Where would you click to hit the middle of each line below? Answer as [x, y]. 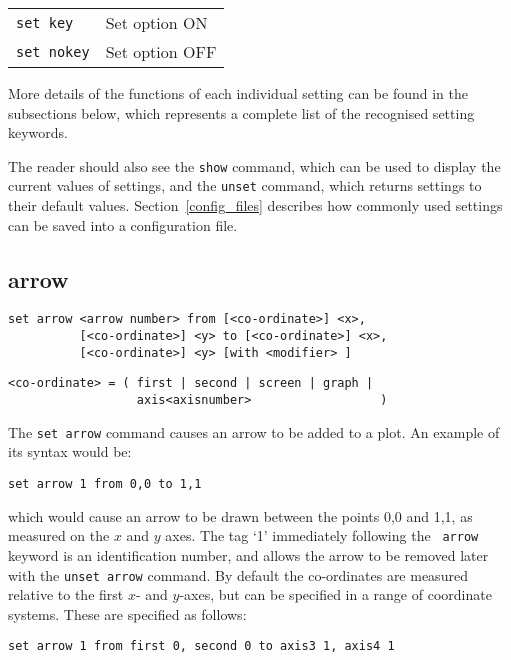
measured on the [59, 535]
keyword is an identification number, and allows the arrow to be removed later [248, 554]
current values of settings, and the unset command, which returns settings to [245, 185]
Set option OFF [161, 51]
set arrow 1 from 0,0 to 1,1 [105, 484]
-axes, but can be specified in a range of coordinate [335, 594]
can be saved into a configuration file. [123, 224]
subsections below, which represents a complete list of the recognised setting [241, 112]
